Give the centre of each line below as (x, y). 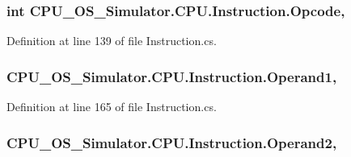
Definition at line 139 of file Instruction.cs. (112, 41)
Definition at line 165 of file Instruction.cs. (112, 107)
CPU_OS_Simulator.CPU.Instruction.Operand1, (172, 76)
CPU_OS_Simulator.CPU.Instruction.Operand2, (172, 142)
